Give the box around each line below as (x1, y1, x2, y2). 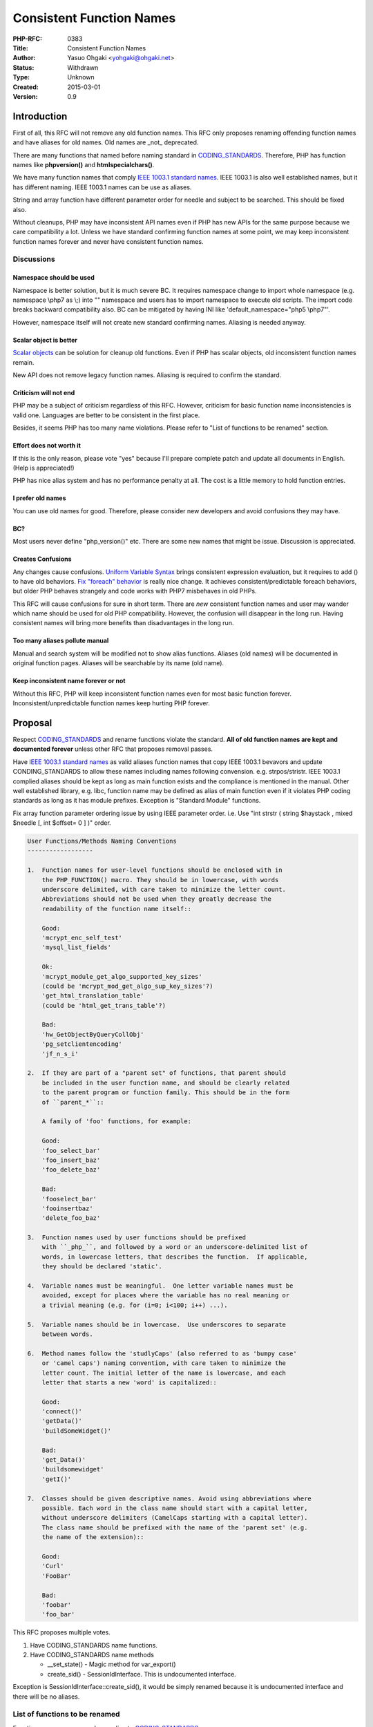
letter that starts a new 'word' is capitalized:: (41, 1378, 217, 1386)
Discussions (12, 254, 55, 264)
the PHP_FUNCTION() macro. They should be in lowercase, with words (41, 876, 279, 884)
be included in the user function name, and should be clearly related (41, 1078, 290, 1087)
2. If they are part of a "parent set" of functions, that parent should (27, 1069, 287, 1077)
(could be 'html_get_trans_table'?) (41, 1002, 166, 1009)
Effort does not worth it (12, 441, 81, 450)
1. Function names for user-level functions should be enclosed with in (27, 866, 283, 874)
